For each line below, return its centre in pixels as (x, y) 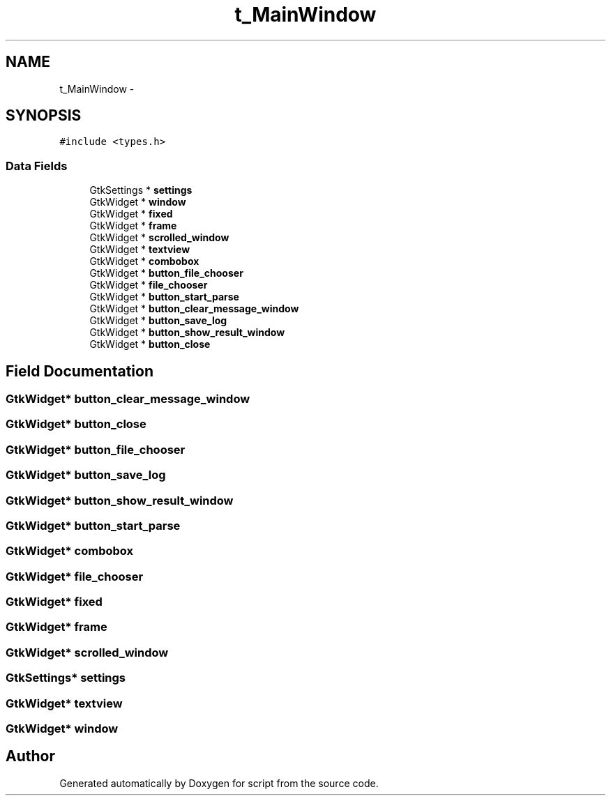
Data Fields (37, 166)
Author (30, 756)
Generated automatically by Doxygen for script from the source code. (219, 783)
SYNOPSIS (44, 116)
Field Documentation (80, 371)
